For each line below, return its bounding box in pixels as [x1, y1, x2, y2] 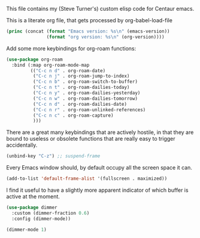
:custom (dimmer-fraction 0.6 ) [11, 210, 90, 216]
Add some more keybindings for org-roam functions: [6, 44, 137, 52]
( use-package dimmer [6, 204, 58, 210]
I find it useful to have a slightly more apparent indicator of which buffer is [6, 186, 189, 194]
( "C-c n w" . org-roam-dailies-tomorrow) [32, 96, 138, 102]
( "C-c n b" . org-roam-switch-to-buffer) [32, 79, 138, 85]
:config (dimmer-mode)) [11, 216, 71, 222]
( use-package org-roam [6, 56, 63, 63]
